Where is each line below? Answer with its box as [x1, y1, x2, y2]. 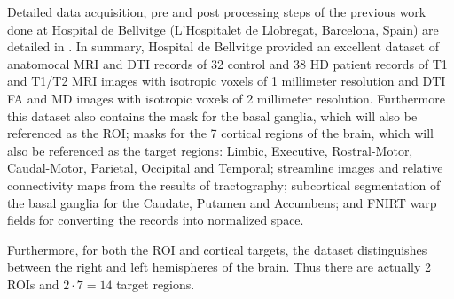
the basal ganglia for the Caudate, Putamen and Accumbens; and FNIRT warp [7, 193, 437, 211]
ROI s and [7, 274, 59, 293]
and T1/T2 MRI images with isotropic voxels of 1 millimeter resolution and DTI [7, 72, 446, 90]
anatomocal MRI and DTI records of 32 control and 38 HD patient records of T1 [7, 54, 448, 73]
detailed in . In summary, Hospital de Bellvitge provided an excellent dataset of [7, 37, 440, 56]
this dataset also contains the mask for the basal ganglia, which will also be [7, 106, 418, 125]
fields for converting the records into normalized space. [7, 211, 304, 229]
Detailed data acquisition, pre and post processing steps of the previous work [7, 3, 427, 20]
